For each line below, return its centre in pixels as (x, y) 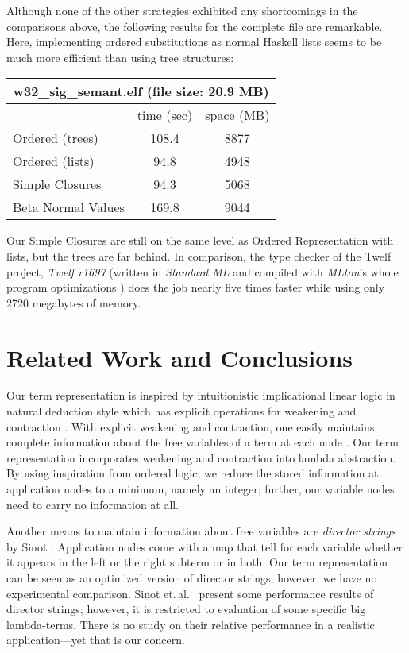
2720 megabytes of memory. (74, 302)
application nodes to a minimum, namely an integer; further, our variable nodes (201, 489)
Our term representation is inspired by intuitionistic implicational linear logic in (201, 395)
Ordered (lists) (54, 161)
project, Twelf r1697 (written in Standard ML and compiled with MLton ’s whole (203, 271)
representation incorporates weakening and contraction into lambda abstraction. (201, 457)
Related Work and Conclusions (179, 357)
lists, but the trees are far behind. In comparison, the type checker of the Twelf (199, 255)
